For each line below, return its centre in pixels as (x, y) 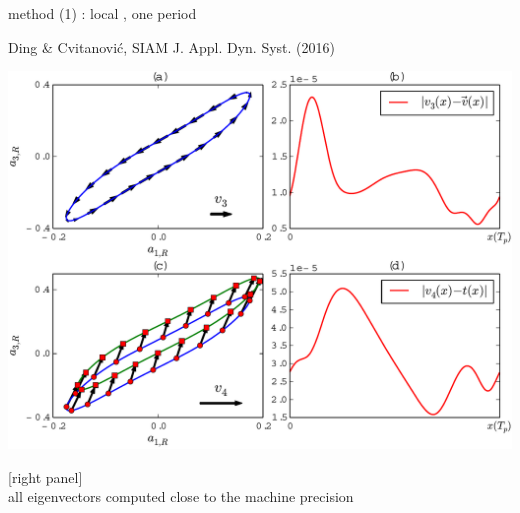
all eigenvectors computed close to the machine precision (181, 496)
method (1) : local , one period (102, 13)
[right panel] (45, 476)
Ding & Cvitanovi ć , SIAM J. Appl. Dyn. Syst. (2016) (171, 46)
